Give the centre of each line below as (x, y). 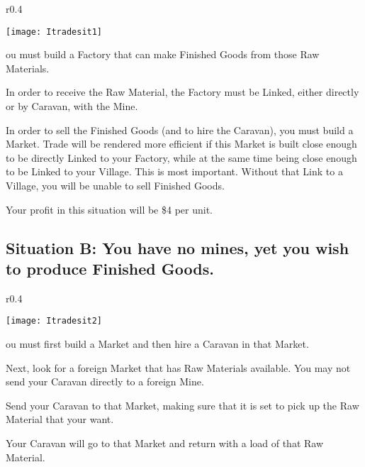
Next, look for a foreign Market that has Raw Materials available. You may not (178, 367)
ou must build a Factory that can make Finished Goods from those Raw (163, 54)
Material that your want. (60, 419)
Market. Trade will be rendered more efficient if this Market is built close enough (181, 144)
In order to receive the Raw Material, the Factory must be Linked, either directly (182, 92)
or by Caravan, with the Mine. (72, 106)
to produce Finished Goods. (110, 268)
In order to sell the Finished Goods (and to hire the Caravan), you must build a (180, 130)
